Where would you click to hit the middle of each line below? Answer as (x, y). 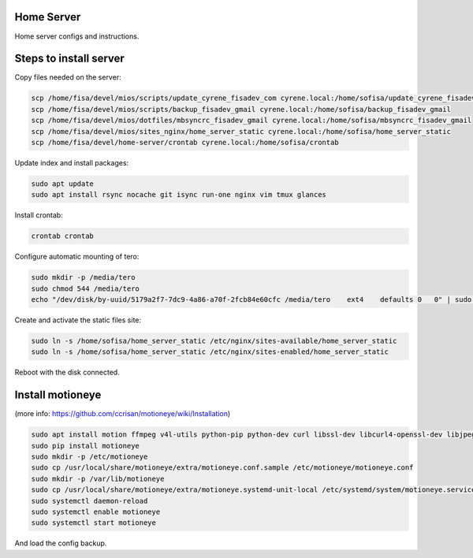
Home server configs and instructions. (77, 36)
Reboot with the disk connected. (67, 372)
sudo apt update (63, 184)
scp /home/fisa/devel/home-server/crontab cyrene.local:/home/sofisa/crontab (185, 142)
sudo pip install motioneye (85, 446)
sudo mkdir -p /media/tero (83, 277)
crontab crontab (63, 236)
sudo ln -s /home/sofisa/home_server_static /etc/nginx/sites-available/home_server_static (214, 341)
